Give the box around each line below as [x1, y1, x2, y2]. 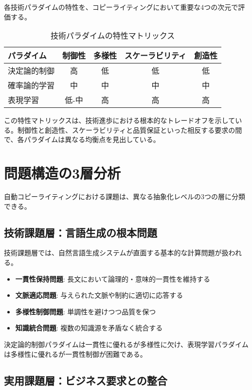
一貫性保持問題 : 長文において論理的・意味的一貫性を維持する [15, 273, 210, 284]
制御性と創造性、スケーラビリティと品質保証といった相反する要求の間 [17, 124, 242, 135]
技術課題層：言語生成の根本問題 [4, 225, 157, 240]
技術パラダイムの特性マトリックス [50, 30, 175, 41]
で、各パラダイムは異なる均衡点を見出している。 [4, 134, 160, 144]
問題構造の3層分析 [4, 163, 121, 183]
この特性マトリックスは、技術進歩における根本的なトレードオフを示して [4, 115, 235, 125]
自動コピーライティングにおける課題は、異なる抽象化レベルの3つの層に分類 [4, 191, 245, 202]
